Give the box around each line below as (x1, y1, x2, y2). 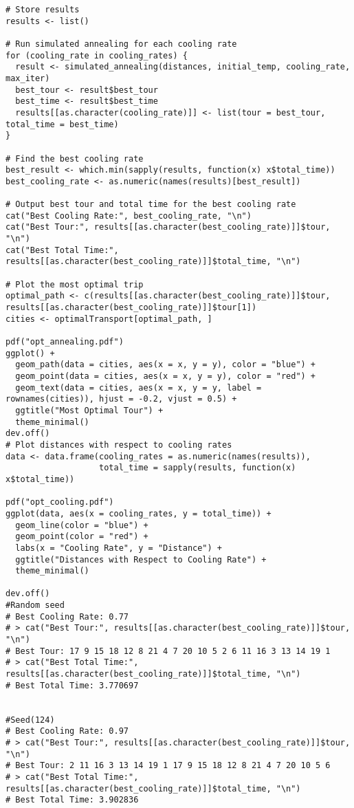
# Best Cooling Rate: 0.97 (5, 726, 129, 736)
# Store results (5, 5, 80, 14)
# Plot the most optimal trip (5, 279, 144, 290)
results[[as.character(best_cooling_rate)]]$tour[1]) (5, 303, 257, 313)
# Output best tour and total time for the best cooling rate (5, 199, 296, 210)
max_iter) (5, 73, 50, 83)
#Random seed (5, 600, 65, 611)
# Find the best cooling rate (5, 153, 144, 164)
